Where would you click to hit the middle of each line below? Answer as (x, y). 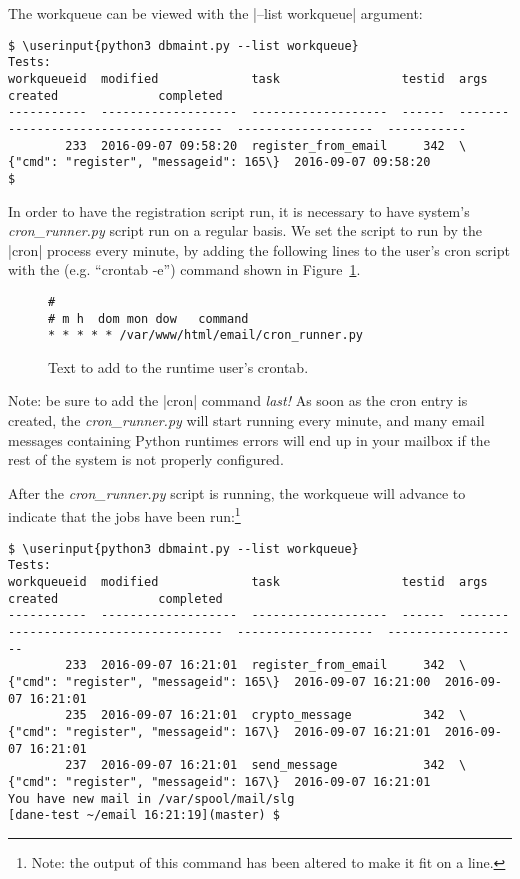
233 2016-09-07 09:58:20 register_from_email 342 (255, 145)
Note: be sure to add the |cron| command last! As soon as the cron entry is (238, 400)
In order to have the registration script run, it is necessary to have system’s (239, 210)
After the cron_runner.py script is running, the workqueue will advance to (237, 492)
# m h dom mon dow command (148, 318)
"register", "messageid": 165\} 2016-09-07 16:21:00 (248, 681)
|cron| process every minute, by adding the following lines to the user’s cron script (259, 249)
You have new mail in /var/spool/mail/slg (151, 798)
